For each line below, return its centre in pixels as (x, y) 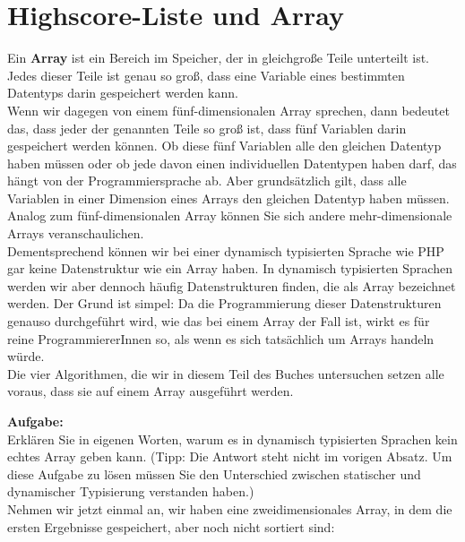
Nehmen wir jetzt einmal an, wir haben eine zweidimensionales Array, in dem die (230, 508)
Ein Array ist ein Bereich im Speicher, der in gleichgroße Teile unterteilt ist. (218, 58)
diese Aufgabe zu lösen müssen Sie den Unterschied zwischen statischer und (214, 473)
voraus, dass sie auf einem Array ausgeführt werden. (151, 391)
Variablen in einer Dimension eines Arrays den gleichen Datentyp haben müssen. (228, 198)
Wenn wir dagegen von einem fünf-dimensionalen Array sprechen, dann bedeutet (228, 110)
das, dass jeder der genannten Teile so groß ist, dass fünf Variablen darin (207, 128)
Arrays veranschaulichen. (76, 233)
